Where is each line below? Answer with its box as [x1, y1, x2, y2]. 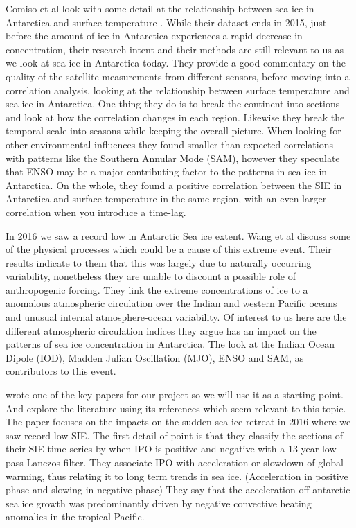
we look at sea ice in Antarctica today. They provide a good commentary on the [6, 55, 346, 70]
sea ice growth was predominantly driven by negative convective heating [6, 495, 312, 510]
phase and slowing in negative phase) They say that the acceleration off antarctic [6, 482, 350, 497]
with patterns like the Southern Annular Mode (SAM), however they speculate [6, 150, 340, 165]
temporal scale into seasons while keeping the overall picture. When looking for [6, 123, 341, 138]
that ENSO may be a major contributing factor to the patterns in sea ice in [6, 164, 328, 179]
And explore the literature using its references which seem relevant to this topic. [6, 401, 346, 415]
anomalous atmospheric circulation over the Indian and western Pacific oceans [6, 296, 337, 310]
